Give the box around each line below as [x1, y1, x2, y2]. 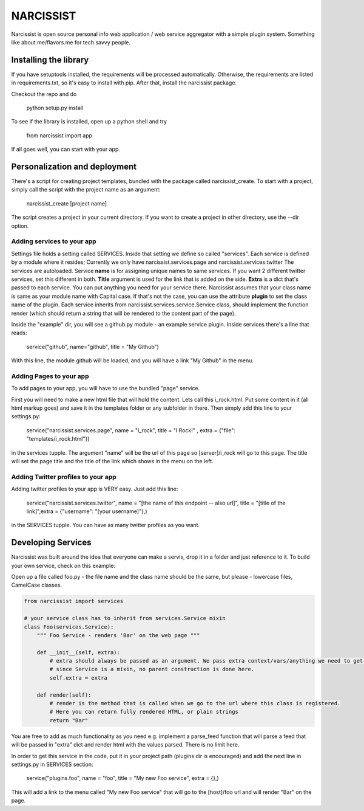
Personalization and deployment [11, 162, 137, 171]
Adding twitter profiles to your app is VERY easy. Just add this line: [11, 485, 178, 492]
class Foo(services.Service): [24, 623, 114, 630]
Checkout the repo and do [11, 90, 77, 97]
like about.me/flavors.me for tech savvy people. [11, 38, 130, 46]
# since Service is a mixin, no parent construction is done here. [49, 666, 255, 673]
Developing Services [11, 537, 92, 548]
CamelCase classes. [11, 581, 62, 589]
